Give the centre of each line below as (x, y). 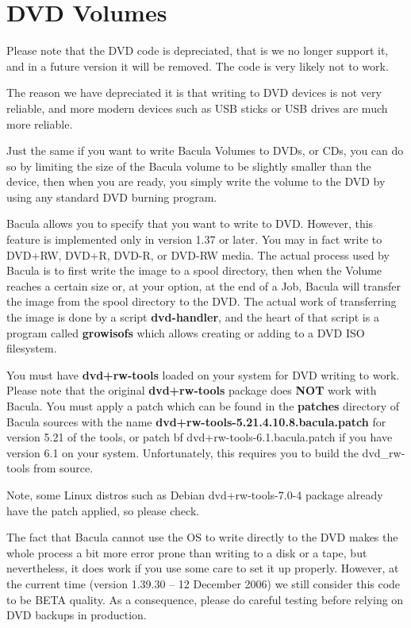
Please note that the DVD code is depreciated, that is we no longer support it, (198, 50)
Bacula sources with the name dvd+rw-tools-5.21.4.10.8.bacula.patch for (196, 421)
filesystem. (32, 348)
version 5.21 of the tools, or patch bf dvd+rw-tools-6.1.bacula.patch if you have (200, 437)
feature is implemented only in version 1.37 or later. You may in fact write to (194, 239)
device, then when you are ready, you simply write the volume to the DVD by (196, 181)
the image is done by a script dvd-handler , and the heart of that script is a (193, 317)
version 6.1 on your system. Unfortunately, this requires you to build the (182, 452)
